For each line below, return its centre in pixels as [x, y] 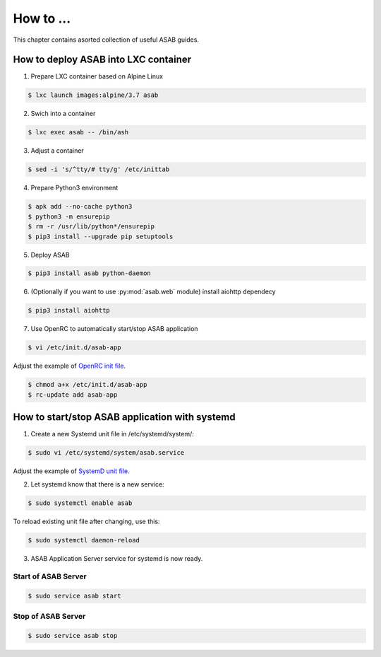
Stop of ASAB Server [49, 617]
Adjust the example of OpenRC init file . [69, 366]
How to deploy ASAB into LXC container [102, 60]
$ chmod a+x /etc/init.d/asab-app [87, 385]
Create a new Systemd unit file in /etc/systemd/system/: [112, 434]
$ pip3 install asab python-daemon [89, 273]
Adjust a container [57, 151]
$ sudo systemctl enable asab [80, 503]
